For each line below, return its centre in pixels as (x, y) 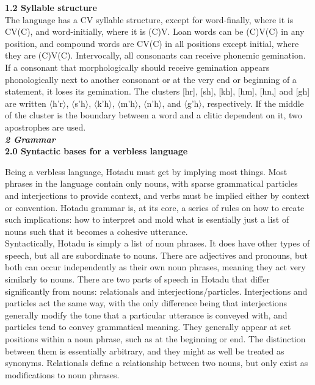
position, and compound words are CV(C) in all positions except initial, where (152, 43)
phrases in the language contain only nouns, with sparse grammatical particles (151, 183)
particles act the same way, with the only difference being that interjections (146, 303)
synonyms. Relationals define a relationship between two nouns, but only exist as (157, 363)
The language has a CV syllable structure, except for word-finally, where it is (149, 19)
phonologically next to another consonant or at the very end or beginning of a (151, 79)
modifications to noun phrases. (62, 374)
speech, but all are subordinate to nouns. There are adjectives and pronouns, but (157, 255)
